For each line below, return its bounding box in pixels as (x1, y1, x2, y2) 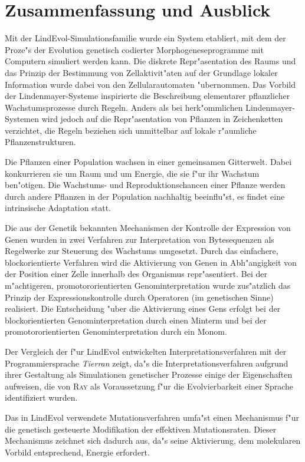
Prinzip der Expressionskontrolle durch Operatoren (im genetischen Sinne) (5, 291, 274, 303)
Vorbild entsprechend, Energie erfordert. (5, 445, 150, 458)
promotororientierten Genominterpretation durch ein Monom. (5, 325, 227, 338)
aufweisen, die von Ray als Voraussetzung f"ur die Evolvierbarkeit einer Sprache (5, 379, 293, 392)
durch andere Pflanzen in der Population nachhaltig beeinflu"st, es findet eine (5, 190, 285, 202)
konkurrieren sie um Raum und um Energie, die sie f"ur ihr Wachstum (5, 167, 260, 179)
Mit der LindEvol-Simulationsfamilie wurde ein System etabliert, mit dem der (5, 32, 286, 44)
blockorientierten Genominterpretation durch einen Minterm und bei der (5, 313, 267, 326)
